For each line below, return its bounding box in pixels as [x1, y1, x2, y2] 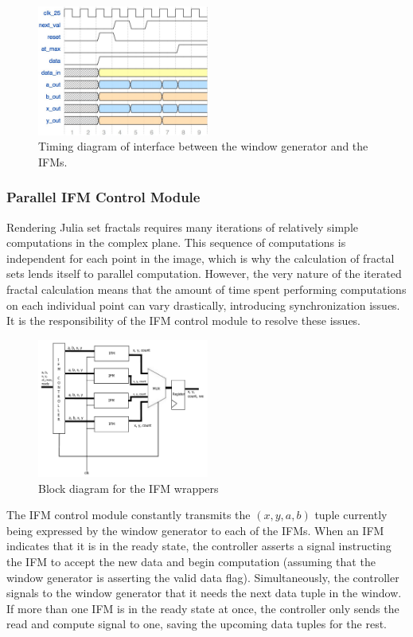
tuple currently [314, 506, 388, 523]
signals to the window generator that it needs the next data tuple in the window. [6, 584, 402, 601]
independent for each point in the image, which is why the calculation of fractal [6, 249, 395, 266]
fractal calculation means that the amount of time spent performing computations [6, 281, 407, 298]
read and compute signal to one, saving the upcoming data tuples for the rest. [6, 616, 387, 632]
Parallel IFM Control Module [6, 187, 201, 207]
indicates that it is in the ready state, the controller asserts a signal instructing [6, 537, 392, 554]
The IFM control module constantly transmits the [6, 506, 251, 523]
